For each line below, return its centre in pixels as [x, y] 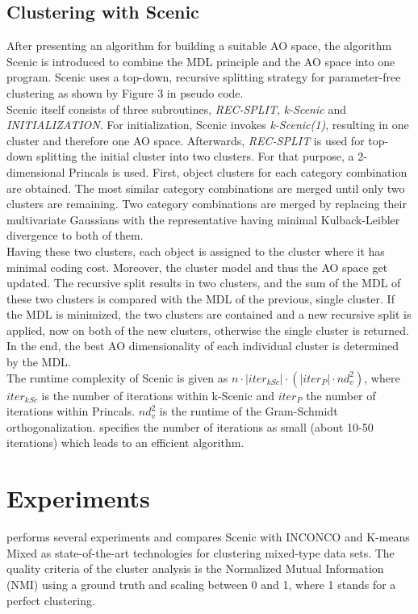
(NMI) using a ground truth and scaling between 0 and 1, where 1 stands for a [201, 584]
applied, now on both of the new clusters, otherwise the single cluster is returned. [208, 330]
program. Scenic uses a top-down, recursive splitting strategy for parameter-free [204, 77]
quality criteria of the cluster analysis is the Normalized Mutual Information [195, 568]
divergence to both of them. [75, 235]
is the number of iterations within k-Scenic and [158, 395]
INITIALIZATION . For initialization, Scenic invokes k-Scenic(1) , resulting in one [208, 125]
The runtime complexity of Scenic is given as [117, 377]
